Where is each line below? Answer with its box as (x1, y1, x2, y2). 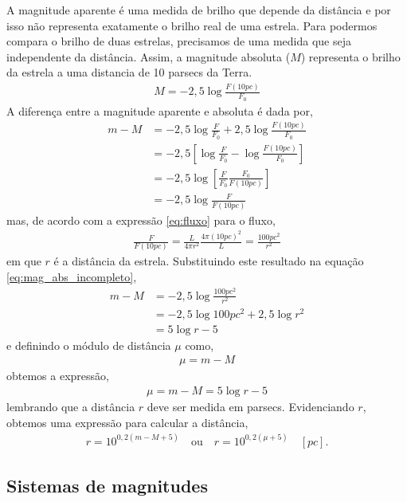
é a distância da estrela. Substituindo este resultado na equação (53, 253, 364, 269)
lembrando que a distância (6, 398, 135, 415)
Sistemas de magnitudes (6, 473, 208, 498)
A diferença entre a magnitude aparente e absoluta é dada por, (6, 102, 313, 119)
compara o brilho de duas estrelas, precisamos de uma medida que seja (6, 33, 352, 49)
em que (6, 253, 41, 269)
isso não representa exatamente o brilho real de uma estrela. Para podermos (6, 17, 378, 33)
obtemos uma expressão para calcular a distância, (6, 414, 249, 430)
